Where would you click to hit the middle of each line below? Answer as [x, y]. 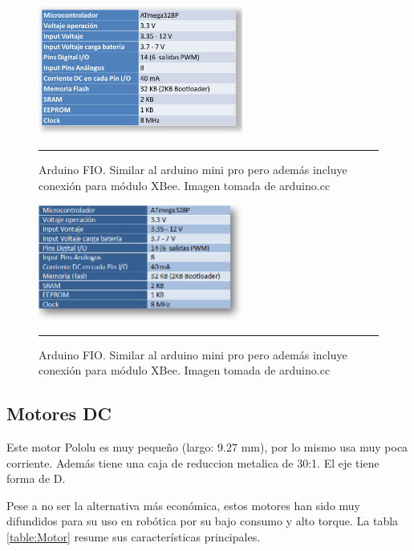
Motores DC [59, 413]
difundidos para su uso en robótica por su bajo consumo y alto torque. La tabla [203, 521]
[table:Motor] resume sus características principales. [134, 537]
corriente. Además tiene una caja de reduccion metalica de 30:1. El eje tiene [193, 462]
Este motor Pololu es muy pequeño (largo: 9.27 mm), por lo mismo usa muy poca [207, 447]
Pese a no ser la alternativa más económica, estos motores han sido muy [183, 505]
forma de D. [36, 478]
